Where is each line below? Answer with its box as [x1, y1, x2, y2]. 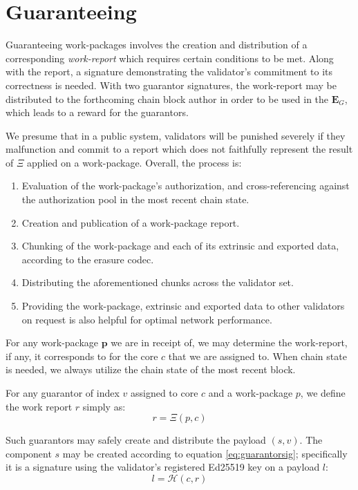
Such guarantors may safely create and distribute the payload [6, 433, 266, 447]
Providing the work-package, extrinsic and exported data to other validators [21, 299, 345, 313]
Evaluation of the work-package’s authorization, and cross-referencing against [21, 178, 350, 193]
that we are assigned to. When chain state [168, 348, 347, 363]
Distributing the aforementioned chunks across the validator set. [21, 275, 294, 290]
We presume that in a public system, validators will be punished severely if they [6, 128, 346, 142]
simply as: [82, 399, 126, 413]
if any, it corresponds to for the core [6, 348, 158, 363]
